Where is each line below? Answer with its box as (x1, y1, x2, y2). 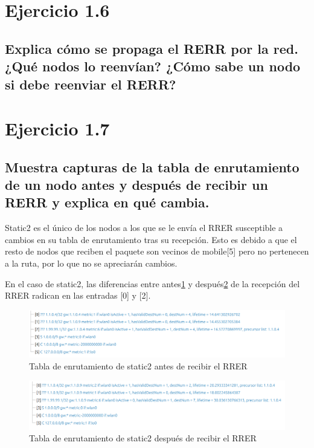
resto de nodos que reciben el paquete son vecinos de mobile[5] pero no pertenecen (5, 245, 309, 258)
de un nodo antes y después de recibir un (5, 175, 268, 194)
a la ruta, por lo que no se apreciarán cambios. (5, 257, 178, 270)
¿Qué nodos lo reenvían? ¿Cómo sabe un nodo (5, 57, 301, 76)
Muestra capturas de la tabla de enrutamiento (5, 157, 300, 176)
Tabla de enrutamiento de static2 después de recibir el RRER (29, 432, 257, 444)
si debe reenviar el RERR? (5, 74, 176, 93)
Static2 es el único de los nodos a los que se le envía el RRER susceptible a (5, 221, 283, 234)
